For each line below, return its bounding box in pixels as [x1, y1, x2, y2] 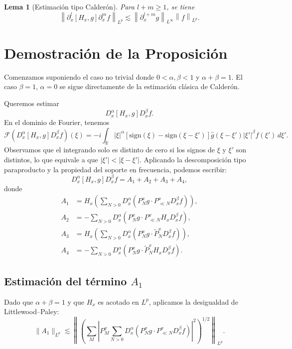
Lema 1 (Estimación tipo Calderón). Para [4, 1, 135, 11]
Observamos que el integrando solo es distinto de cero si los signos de [4, 144, 215, 155]
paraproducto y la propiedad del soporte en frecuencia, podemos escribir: [4, 164, 227, 174]
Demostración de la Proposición [4, 42, 228, 63]
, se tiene [166, 1, 195, 11]
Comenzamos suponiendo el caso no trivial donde [4, 71, 154, 82]
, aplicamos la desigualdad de [148, 296, 238, 307]
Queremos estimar [4, 98, 59, 108]
